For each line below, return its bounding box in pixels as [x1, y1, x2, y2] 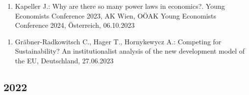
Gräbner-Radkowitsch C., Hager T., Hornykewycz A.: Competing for [15, 36, 222, 46]
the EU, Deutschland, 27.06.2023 [15, 55, 114, 65]
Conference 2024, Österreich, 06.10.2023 [15, 20, 135, 30]
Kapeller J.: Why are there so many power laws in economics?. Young [15, 1, 225, 11]
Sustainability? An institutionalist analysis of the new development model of [15, 46, 245, 56]
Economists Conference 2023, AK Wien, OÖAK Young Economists [15, 10, 217, 20]
